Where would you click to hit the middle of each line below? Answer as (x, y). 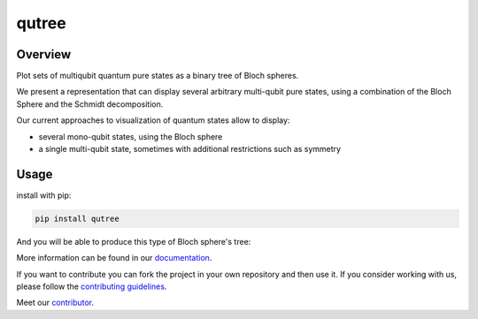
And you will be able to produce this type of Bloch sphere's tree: (134, 241)
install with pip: (44, 195)
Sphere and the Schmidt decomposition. (90, 104)
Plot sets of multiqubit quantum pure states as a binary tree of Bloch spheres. (158, 76)
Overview (44, 54)
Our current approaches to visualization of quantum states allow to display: (153, 120)
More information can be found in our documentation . (114, 258)
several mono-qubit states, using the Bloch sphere (131, 136)
